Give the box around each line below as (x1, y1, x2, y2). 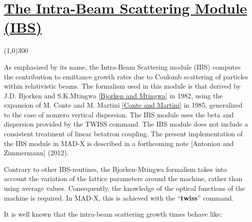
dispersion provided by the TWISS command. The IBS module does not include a (4, 119, 248, 129)
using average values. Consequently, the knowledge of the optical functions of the (4, 183, 245, 193)
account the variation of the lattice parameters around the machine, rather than (4, 173, 243, 184)
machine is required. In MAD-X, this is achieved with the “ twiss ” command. (4, 192, 234, 203)
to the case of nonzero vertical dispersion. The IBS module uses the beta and (4, 109, 234, 119)
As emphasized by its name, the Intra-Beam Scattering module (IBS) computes (4, 61, 241, 72)
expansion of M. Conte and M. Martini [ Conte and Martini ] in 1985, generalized (4, 100, 243, 110)
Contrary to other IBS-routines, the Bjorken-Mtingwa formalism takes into (4, 164, 227, 174)
